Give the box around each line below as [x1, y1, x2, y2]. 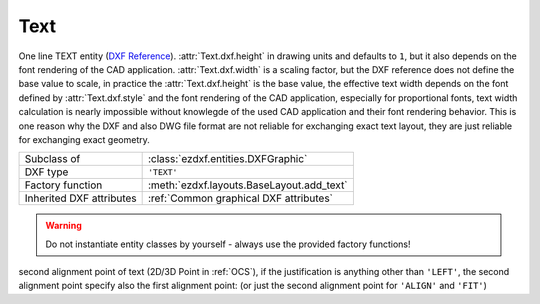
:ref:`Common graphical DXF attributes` [147, 191, 334, 205]
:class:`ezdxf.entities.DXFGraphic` [147, 152, 308, 166]
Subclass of [24, 152, 81, 166]
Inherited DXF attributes [24, 191, 137, 205]
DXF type [24, 165, 69, 179]
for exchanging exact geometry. [18, 133, 150, 145]
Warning [45, 220, 82, 232]
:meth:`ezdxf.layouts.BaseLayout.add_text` [147, 178, 349, 192]
